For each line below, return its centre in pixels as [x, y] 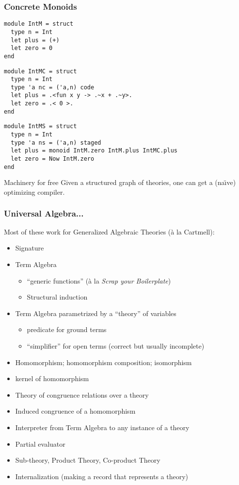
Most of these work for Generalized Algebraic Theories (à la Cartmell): [109, 231]
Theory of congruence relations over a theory [82, 394]
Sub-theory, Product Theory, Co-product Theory [88, 460]
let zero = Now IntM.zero [53, 159]
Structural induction [57, 297]
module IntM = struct [39, 24]
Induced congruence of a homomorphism [75, 411]
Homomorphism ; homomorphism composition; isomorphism [104, 362]
